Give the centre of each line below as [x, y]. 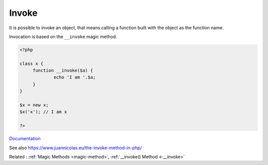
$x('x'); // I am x [43, 112]
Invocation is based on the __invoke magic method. [63, 37]
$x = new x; [34, 105]
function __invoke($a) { [63, 71]
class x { [32, 63]
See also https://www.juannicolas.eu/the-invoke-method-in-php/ [75, 148]
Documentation [25, 139]
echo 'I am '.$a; [75, 77]
